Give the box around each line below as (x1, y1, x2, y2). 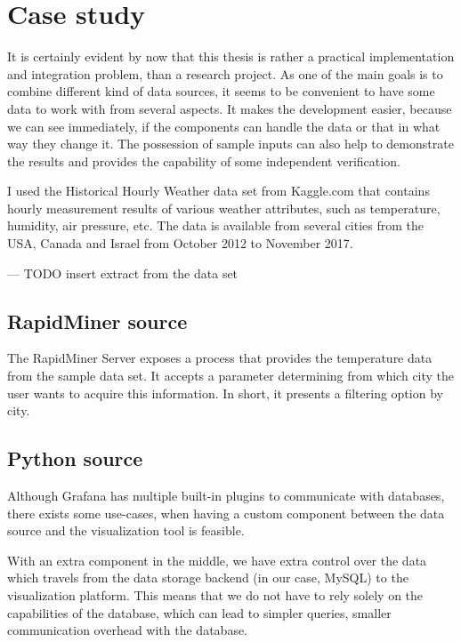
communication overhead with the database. (7, 621, 248, 639)
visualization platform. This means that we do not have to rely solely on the (7, 586, 424, 604)
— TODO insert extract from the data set (7, 263, 239, 282)
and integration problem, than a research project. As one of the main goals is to (7, 64, 443, 83)
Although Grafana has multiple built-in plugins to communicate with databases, (7, 486, 445, 505)
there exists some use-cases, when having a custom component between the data (7, 503, 445, 522)
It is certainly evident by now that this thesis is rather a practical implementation (7, 47, 455, 66)
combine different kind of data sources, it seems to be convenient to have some (7, 82, 435, 100)
